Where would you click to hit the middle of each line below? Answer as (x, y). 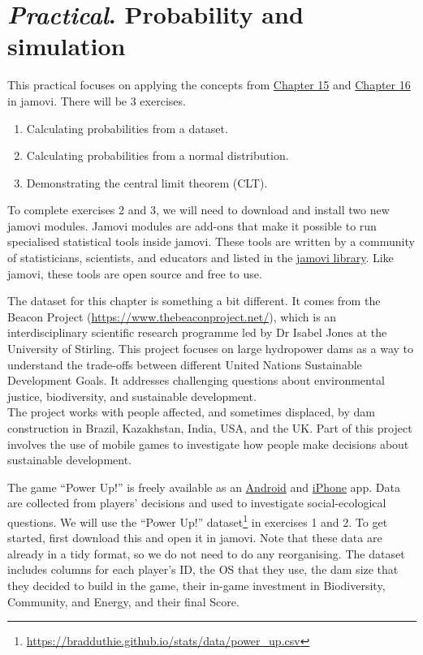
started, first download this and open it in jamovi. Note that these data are (195, 538)
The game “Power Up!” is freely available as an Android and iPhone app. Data (204, 487)
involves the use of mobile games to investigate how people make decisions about (208, 444)
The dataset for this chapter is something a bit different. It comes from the (194, 301)
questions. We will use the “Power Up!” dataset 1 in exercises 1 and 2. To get (198, 520)
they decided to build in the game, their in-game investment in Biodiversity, (196, 585)
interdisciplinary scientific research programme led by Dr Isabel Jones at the (197, 332)
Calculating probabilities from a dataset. (127, 128)
